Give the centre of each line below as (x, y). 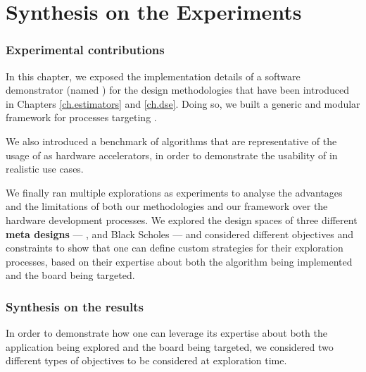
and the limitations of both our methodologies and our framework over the (167, 206)
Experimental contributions (85, 50)
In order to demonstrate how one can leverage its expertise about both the (166, 333)
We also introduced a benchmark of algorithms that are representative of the (171, 141)
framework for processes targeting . (81, 117)
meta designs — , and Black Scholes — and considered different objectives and (180, 234)
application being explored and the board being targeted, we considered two (170, 346)
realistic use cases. (45, 169)
